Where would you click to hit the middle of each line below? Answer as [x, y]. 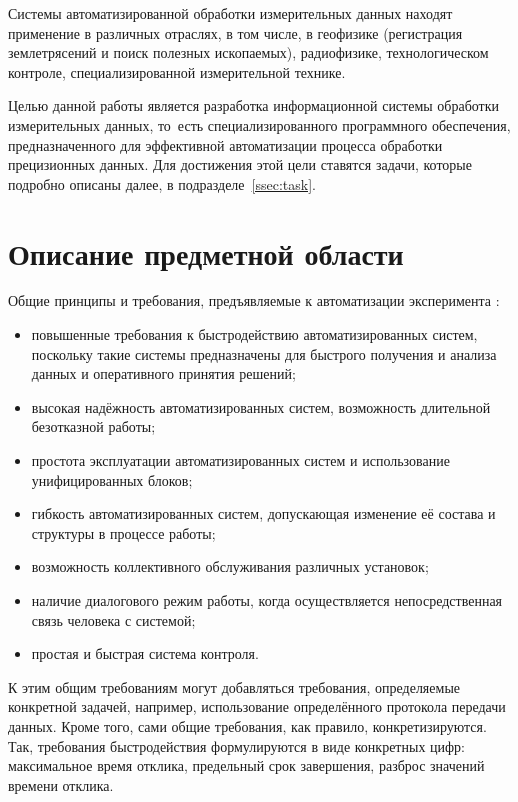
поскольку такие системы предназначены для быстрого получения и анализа [264, 353]
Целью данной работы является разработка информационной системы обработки [254, 105]
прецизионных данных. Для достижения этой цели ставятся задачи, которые [240, 164]
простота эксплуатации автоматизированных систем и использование [240, 460]
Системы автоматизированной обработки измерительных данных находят [230, 13]
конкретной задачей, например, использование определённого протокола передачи [257, 706]
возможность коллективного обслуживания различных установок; [230, 566]
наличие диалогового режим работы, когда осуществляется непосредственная [267, 600]
